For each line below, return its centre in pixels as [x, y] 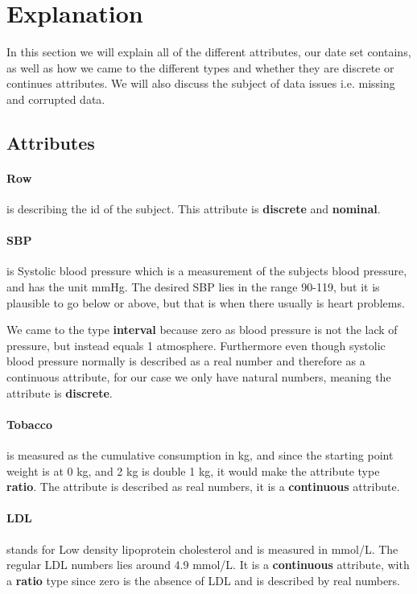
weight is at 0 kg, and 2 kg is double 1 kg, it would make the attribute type [193, 470]
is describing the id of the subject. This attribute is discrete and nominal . [194, 209]
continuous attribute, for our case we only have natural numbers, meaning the [199, 377]
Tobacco [30, 424]
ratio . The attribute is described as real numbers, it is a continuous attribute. [203, 487]
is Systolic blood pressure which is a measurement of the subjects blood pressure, [207, 271]
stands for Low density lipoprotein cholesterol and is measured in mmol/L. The [202, 549]
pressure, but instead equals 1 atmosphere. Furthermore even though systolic [196, 345]
